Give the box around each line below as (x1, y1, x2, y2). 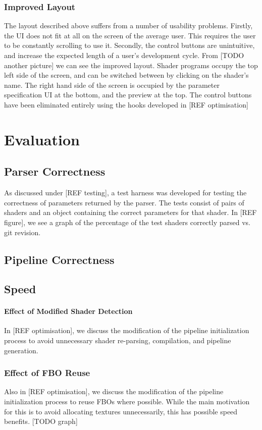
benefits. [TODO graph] (4, 416, 78, 426)
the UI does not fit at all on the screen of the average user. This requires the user (4, 30, 256, 40)
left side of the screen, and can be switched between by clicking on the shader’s (4, 70, 249, 80)
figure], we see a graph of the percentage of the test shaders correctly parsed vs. (4, 217, 250, 227)
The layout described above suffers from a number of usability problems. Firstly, (4, 20, 253, 31)
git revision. (4, 227, 41, 237)
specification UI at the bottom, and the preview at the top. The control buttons (4, 89, 252, 100)
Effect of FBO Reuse (4, 366, 90, 379)
